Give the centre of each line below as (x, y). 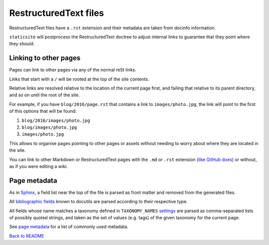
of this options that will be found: (43, 111)
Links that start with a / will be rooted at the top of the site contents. (79, 79)
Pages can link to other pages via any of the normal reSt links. (73, 70)
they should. (22, 44)
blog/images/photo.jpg (49, 127)
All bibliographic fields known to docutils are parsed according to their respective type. (98, 202)
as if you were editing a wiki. (39, 166)
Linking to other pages (45, 58)
